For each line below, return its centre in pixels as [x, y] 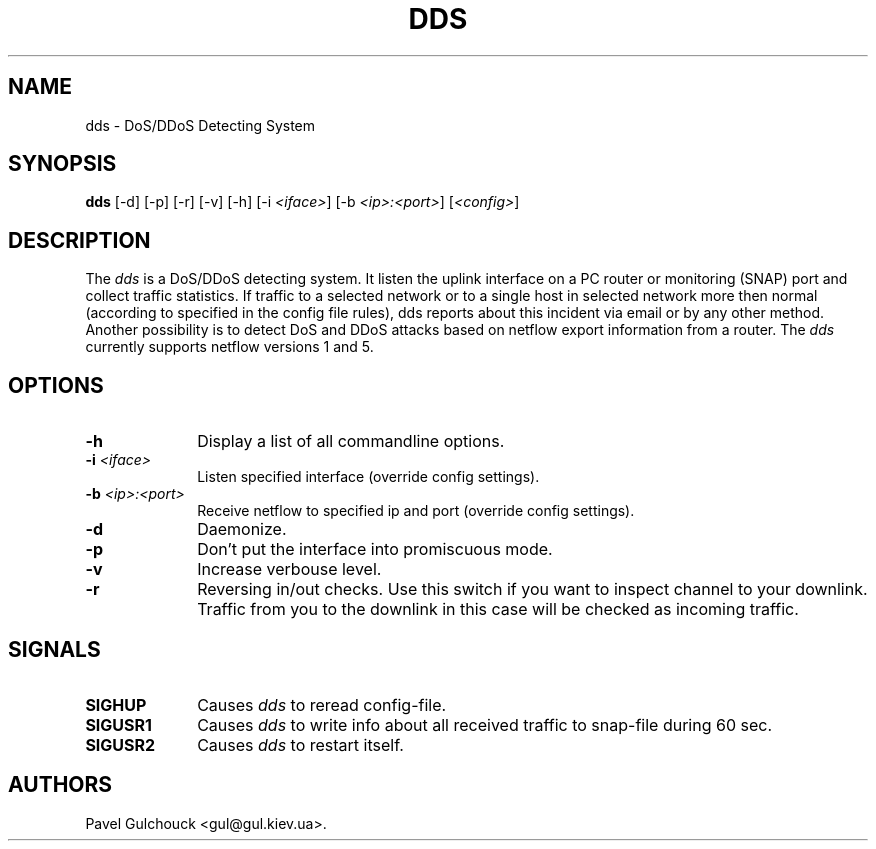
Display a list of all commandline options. [351, 441]
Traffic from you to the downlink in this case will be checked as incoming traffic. [498, 609]
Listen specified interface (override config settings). [368, 477]
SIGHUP [116, 704]
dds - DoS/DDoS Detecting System [200, 125]
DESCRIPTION [79, 240]
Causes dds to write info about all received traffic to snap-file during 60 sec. [485, 724]
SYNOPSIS [62, 164]
